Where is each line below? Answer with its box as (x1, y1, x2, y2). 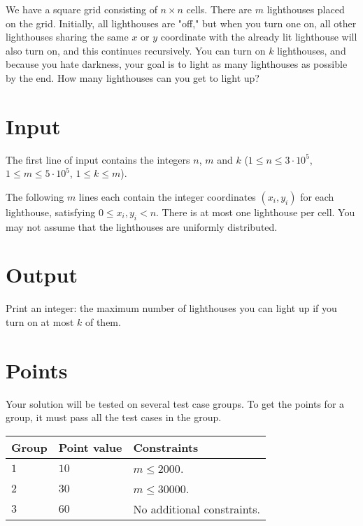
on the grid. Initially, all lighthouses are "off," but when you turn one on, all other (6, 15, 357, 30)
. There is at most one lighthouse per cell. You (156, 204, 355, 219)
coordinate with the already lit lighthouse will (160, 29, 357, 44)
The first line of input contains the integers (6, 152, 190, 166)
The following (6, 189, 64, 204)
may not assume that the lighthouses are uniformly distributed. (6, 219, 278, 234)
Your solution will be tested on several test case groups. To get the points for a (6, 396, 345, 411)
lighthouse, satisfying (6, 204, 96, 219)
